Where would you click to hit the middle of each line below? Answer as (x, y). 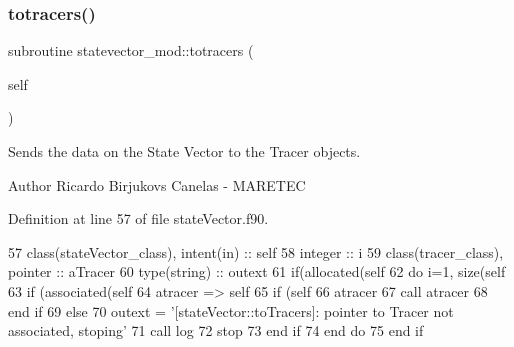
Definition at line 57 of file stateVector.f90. (138, 218)
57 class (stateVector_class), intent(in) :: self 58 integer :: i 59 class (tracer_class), (256, 251)
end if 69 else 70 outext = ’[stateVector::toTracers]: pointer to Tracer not (231, 310)
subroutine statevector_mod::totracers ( (131, 50)
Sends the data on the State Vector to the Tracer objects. (184, 151)
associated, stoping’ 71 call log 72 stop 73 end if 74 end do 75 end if (216, 330)
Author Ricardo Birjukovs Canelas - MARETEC (157, 184)
